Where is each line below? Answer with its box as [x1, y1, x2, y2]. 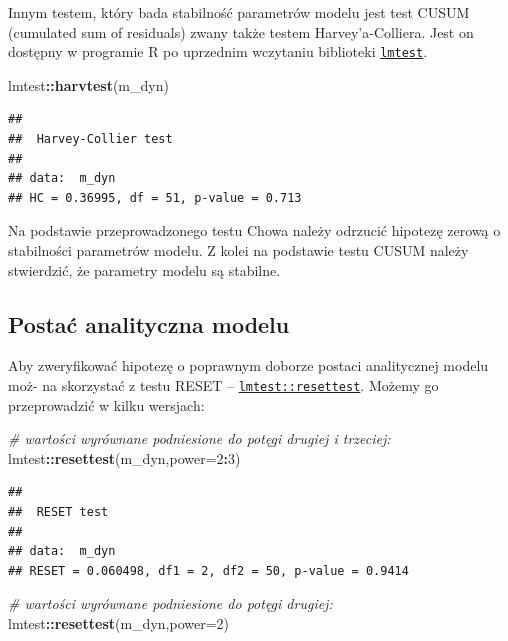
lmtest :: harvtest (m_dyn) [8, 74, 169, 95]
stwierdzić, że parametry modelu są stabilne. [8, 259, 281, 280]
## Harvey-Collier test [8, 132, 173, 147]
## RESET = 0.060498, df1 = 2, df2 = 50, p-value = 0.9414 [8, 563, 409, 578]
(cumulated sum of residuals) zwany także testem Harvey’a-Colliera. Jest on [8, 21, 474, 42]
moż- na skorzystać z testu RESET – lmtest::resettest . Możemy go [8, 374, 439, 395]
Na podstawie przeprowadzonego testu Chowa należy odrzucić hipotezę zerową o [8, 220, 501, 241]
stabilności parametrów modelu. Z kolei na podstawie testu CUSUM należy [8, 240, 469, 260]
